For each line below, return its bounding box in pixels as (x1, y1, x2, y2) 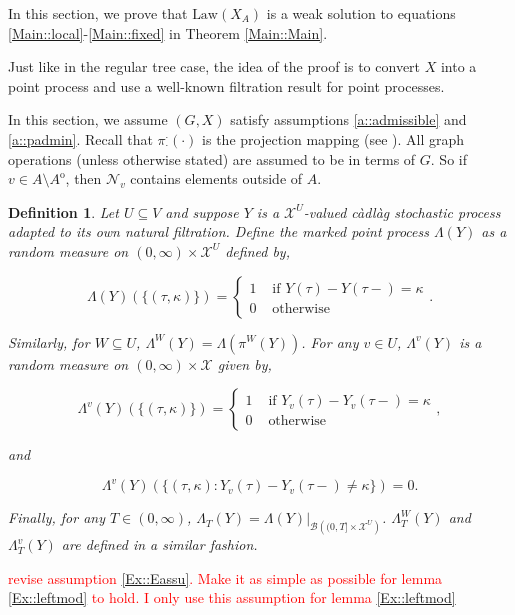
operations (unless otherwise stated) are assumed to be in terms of (8, 148, 416, 169)
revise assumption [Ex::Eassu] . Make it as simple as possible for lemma (8, 567, 443, 588)
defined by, (225, 240, 290, 261)
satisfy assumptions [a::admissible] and (230, 109, 467, 130)
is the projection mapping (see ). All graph (202, 128, 465, 149)
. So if (430, 148, 467, 169)
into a (440, 56, 477, 77)
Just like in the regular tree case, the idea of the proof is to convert (8, 56, 421, 77)
